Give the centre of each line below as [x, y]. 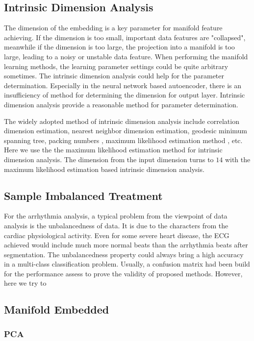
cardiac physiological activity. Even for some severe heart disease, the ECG [117, 235]
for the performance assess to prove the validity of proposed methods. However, [123, 273]
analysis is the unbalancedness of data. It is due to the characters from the [116, 225]
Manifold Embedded [57, 309]
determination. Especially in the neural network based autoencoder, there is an [123, 85]
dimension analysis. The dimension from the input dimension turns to [109, 159]
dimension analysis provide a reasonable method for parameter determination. [121, 104]
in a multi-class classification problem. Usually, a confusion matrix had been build [127, 264]
